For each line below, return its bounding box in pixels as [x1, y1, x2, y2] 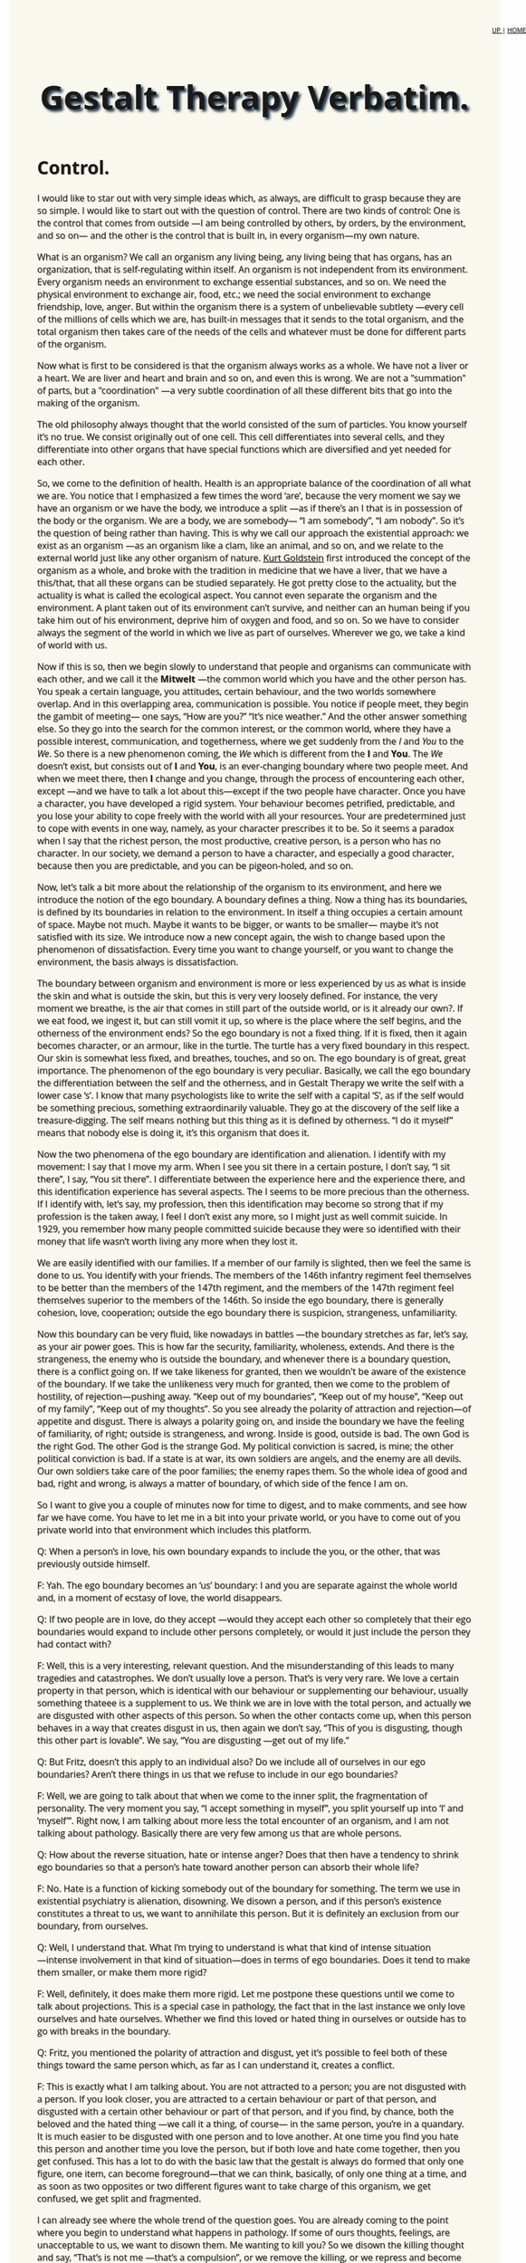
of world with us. [37, 638, 108, 652]
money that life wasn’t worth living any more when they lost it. [37, 1234, 298, 1248]
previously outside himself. [37, 1557, 150, 1571]
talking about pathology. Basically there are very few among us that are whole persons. [37, 1826, 402, 1839]
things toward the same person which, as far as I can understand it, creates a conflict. [37, 2058, 395, 2072]
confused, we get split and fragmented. [37, 2191, 202, 2205]
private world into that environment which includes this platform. [37, 1523, 312, 1536]
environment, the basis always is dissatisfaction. [37, 955, 239, 969]
